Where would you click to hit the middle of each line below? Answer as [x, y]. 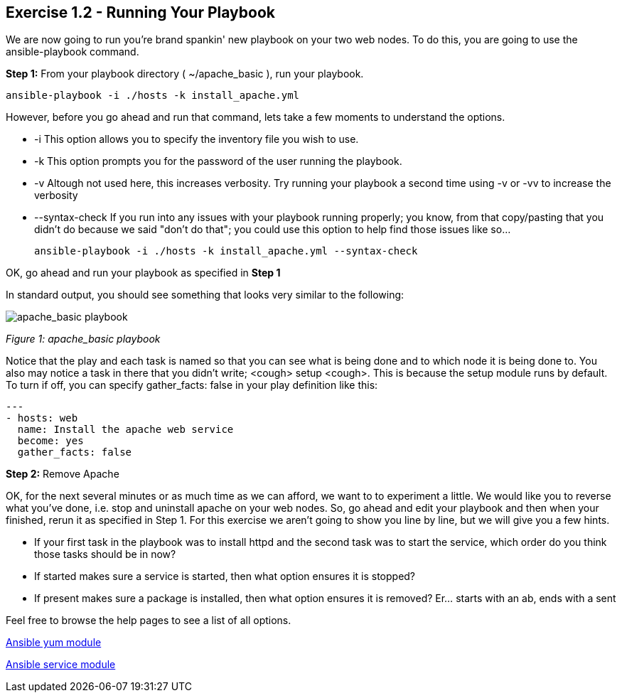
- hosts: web [42, 418]
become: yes [50, 441]
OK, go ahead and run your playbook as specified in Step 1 [143, 273]
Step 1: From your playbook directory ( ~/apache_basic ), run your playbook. [185, 74]
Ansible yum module [54, 643]
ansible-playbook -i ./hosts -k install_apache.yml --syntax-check [226, 251]
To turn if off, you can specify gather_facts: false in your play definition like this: [192, 385]
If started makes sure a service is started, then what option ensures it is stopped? [225, 576]
